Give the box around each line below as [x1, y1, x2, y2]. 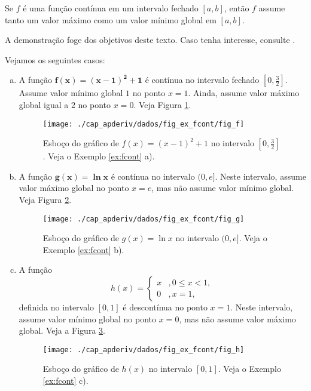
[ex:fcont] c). [42, 374, 89, 387]
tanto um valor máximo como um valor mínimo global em [5, 13, 217, 26]
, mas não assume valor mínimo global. [151, 181, 294, 194]
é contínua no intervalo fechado [145, 73, 260, 86]
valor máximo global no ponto [19, 181, 129, 194]
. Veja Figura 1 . [133, 98, 191, 110]
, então [224, 2, 249, 14]
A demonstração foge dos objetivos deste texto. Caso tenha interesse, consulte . [5, 33, 295, 46]
